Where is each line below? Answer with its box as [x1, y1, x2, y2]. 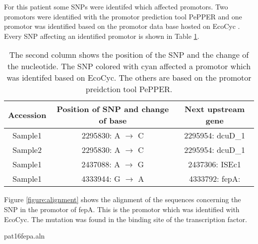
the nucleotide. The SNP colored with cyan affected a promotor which [7, 60, 251, 72]
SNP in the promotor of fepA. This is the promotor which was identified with [4, 204, 240, 214]
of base [99, 115, 127, 126]
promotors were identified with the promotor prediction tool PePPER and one [4, 11, 242, 21]
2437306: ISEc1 [188, 158, 241, 170]
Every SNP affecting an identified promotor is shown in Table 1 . [4, 30, 199, 41]
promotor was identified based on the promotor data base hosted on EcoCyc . [4, 21, 240, 31]
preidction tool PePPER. [85, 83, 173, 95]
